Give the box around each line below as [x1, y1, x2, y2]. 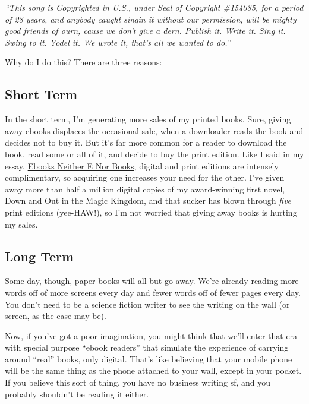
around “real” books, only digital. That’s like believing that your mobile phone [5, 352, 292, 365]
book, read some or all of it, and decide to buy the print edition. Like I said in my [5, 147, 304, 160]
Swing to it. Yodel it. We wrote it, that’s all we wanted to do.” [5, 36, 231, 48]
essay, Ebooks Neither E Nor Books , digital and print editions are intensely [5, 159, 279, 172]
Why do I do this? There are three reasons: [5, 56, 162, 68]
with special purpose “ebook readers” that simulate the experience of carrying [5, 341, 289, 353]
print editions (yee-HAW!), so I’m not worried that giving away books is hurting [5, 206, 297, 218]
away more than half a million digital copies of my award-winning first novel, [5, 182, 285, 195]
